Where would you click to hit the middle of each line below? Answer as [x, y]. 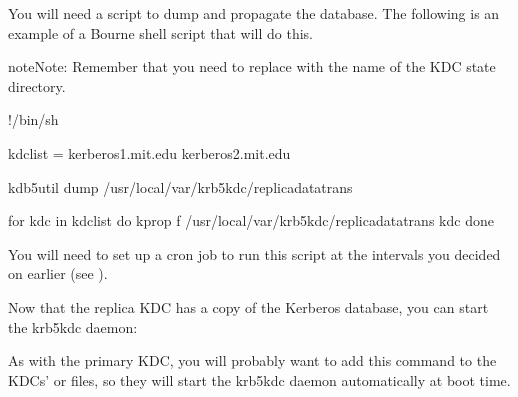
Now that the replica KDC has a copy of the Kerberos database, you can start [248, 306]
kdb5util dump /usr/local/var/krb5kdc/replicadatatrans [180, 186]
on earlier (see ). [58, 273]
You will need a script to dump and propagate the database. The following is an [254, 13]
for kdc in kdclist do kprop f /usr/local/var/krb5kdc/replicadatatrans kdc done [251, 220]
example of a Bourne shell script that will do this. [161, 32]
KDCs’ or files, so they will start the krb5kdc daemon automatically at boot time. [259, 379]
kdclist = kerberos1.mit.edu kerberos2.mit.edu [149, 152]
